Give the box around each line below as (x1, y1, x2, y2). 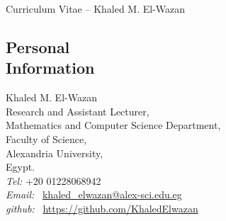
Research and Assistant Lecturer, (6, 103, 149, 118)
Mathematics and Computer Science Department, (6, 118, 221, 132)
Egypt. (6, 159, 35, 174)
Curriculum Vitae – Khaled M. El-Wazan (6, 1, 186, 16)
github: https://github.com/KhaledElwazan (6, 200, 198, 215)
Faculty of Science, (6, 131, 87, 146)
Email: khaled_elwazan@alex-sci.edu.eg (6, 187, 182, 202)
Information (6, 57, 95, 79)
